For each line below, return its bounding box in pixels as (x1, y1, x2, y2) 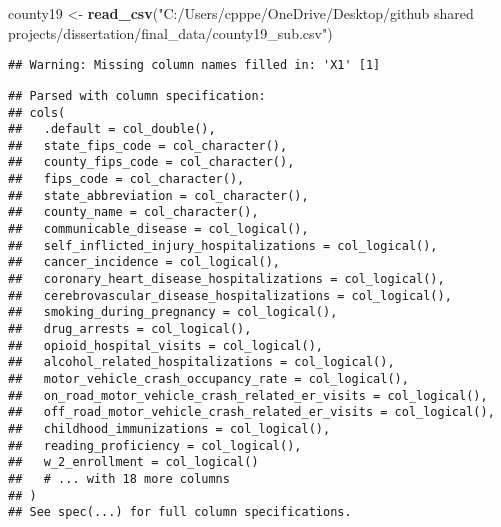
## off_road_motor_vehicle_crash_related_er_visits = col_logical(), (8, 405, 495, 420)
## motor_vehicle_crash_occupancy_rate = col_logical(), (8, 372, 409, 386)
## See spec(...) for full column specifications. (8, 505, 352, 520)
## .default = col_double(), (8, 122, 216, 137)
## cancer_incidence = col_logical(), (8, 255, 281, 270)
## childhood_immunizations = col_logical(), (8, 421, 331, 436)
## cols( (8, 105, 66, 120)
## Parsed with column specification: (8, 88, 266, 103)
